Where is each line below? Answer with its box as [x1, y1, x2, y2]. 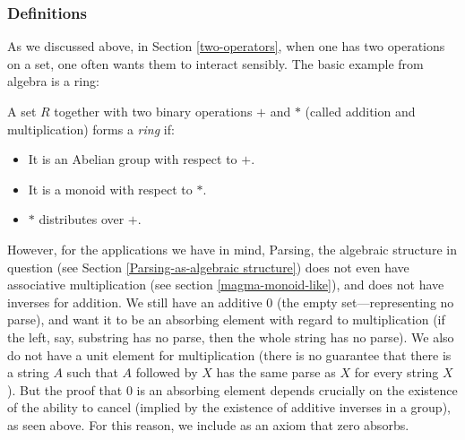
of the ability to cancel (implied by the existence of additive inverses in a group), [7, 398, 451, 417]
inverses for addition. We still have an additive [7, 292, 263, 311]
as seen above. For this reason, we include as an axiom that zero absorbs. [7, 415, 409, 434]
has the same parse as [216, 363, 336, 382]
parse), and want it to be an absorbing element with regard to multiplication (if [7, 310, 445, 329]
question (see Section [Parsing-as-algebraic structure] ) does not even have [7, 257, 409, 276]
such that [66, 363, 118, 382]
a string [7, 363, 49, 382]
